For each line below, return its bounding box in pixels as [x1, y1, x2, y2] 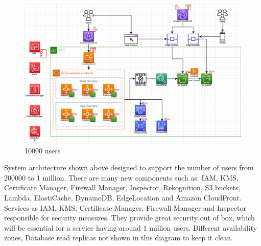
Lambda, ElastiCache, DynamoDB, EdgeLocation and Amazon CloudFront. [4, 192, 242, 203]
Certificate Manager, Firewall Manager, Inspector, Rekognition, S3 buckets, [4, 182, 241, 193]
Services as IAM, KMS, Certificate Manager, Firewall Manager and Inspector [4, 202, 246, 213]
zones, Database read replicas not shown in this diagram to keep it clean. [4, 232, 233, 243]
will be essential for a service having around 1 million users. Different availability [4, 222, 257, 233]
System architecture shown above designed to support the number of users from [4, 162, 254, 173]
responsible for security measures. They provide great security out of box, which [4, 212, 255, 223]
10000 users [25, 145, 61, 155]
